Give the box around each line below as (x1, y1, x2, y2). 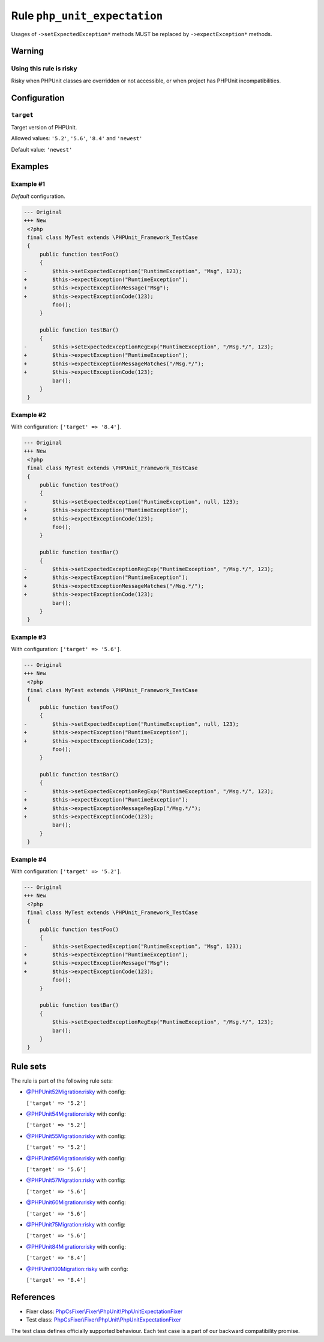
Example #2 (11, 410, 47, 419)
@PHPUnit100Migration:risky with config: (26, 1265, 128, 1272)
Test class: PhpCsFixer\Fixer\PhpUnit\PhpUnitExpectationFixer (26, 1316, 181, 1323)
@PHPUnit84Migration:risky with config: (26, 1243, 126, 1250)
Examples (11, 161, 49, 172)
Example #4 (11, 855, 47, 864)
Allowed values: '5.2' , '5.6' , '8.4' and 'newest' (11, 135, 143, 142)
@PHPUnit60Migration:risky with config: (26, 1199, 126, 1206)
